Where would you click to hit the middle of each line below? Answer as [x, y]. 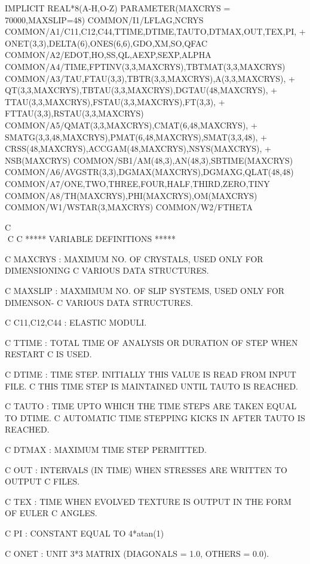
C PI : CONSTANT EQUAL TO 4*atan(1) [85, 533]
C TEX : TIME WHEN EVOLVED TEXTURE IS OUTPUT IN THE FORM [148, 501]
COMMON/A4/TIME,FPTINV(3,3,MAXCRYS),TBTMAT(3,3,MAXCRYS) [145, 66]
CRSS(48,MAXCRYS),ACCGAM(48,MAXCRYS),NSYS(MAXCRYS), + [138, 148]
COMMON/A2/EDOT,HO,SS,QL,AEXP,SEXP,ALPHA [108, 55]
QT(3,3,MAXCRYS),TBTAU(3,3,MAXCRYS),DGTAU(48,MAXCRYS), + [141, 90]
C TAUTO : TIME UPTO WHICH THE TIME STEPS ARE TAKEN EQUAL [151, 406]
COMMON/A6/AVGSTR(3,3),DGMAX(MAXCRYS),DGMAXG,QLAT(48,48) [149, 172]
